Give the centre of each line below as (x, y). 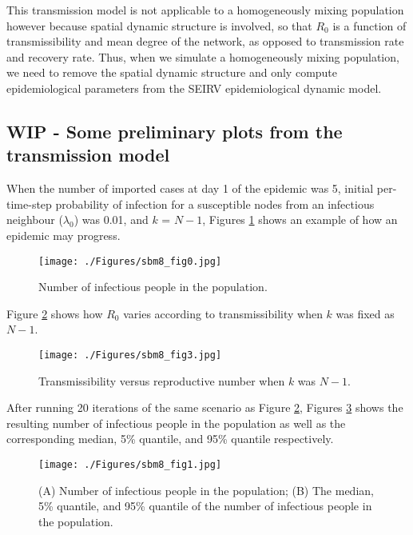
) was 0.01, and (111, 220)
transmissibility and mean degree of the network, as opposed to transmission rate (205, 41)
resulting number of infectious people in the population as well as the (176, 423)
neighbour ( (35, 220)
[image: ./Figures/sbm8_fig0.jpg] (130, 261)
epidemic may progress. (64, 235)
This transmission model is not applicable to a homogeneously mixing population (205, 10)
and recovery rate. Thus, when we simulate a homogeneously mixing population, (203, 56)
